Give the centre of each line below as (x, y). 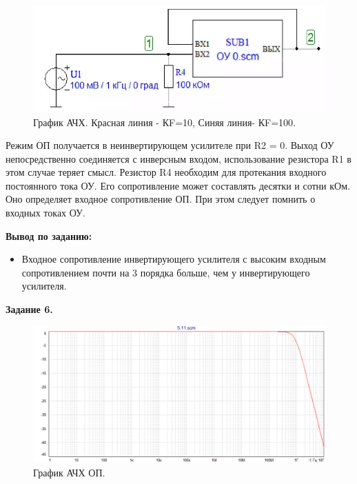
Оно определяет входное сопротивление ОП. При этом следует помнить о (161, 199)
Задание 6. (29, 309)
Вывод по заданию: (49, 235)
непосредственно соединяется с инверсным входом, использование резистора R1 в (178, 158)
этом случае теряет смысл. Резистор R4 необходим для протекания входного (166, 172)
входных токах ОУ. (45, 213)
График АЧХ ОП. (69, 472)
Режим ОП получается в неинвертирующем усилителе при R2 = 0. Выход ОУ (170, 145)
